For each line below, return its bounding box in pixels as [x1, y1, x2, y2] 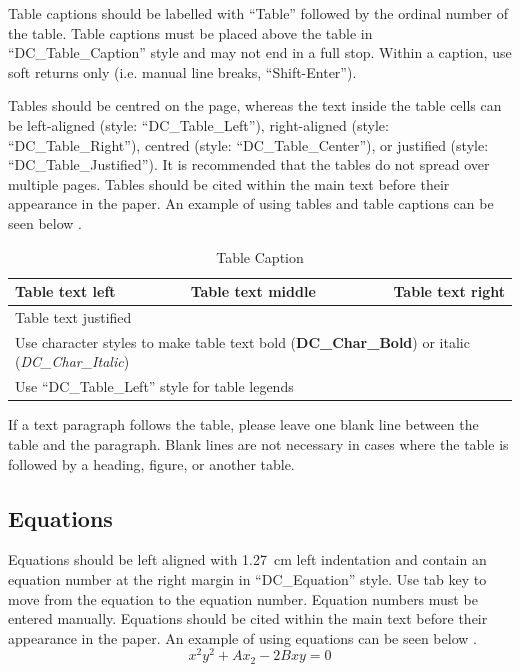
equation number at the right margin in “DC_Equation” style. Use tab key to [8, 568, 487, 589]
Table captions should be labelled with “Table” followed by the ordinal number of [8, 3, 508, 23]
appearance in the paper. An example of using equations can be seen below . [8, 627, 477, 648]
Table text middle [190, 281, 316, 302]
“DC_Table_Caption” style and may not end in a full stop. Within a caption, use [8, 42, 512, 63]
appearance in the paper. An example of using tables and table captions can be [8, 193, 494, 214]
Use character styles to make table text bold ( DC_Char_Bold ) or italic [15, 331, 470, 352]
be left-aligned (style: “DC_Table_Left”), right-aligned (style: [8, 114, 389, 135]
